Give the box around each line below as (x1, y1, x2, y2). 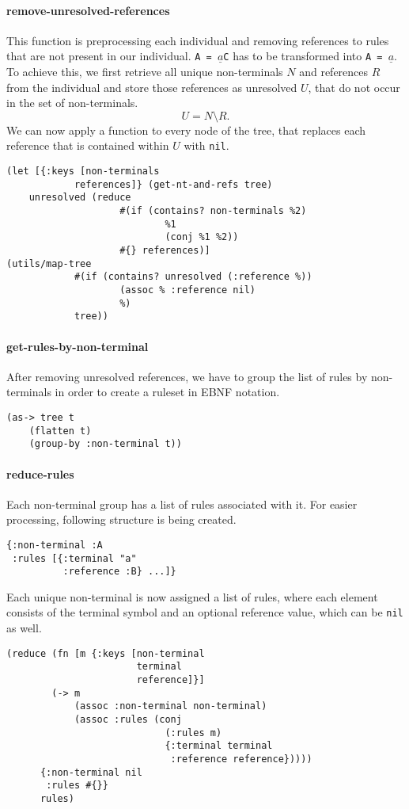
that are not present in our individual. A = (6, 48, 212, 64)
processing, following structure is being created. (6, 511, 237, 528)
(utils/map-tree (6, 258, 92, 269)
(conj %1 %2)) (165, 231, 239, 243)
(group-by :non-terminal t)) (28, 438, 182, 450)
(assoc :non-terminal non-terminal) (74, 700, 267, 712)
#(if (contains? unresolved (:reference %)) (74, 271, 312, 283)
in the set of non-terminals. (6, 94, 138, 111)
